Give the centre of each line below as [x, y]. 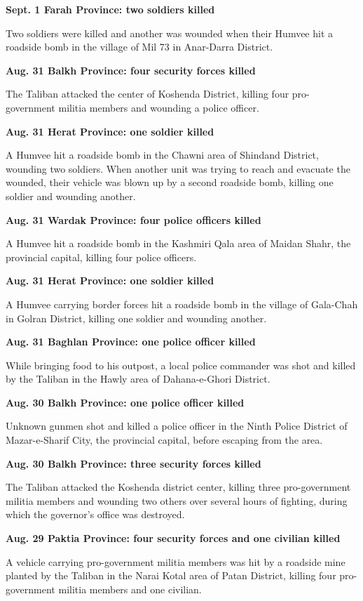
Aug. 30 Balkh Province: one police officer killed [125, 402]
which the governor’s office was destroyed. [95, 514]
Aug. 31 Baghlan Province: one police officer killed [131, 342]
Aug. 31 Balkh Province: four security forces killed [131, 70]
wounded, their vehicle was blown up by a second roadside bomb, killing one [170, 182]
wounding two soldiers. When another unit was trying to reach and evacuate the [178, 168]
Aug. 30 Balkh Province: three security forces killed [133, 463]
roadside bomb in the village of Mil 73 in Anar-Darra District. [139, 47]
